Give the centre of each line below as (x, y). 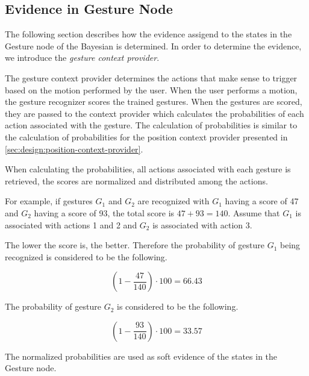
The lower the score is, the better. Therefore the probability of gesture (135, 245)
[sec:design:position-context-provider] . (74, 149)
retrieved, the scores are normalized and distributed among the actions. (136, 180)
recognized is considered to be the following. (86, 256)
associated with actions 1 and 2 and (71, 224)
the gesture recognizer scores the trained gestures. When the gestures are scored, (154, 102)
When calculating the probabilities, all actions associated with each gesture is (148, 169)
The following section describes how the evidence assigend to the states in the (148, 34)
